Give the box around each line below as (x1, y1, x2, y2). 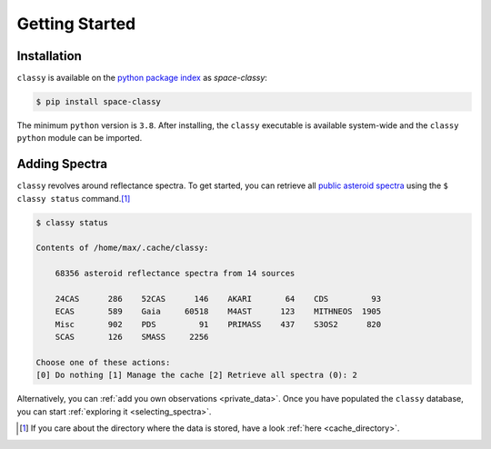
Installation (16, 48, 82, 64)
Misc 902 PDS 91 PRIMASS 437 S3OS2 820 (55, 319, 382, 329)
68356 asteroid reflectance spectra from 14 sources (55, 268, 296, 279)
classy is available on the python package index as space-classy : (16, 73, 268, 84)
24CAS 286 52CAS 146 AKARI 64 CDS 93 (55, 294, 382, 304)
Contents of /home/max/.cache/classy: (35, 243, 209, 254)
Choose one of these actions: (35, 357, 171, 367)
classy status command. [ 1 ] (16, 193, 131, 204)
